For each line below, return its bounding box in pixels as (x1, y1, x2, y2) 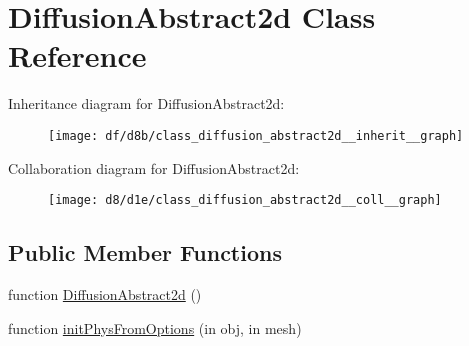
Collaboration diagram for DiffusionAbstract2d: (8, 157, 300, 178)
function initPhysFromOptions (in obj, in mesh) (8, 317, 302, 338)
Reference (8, 35, 147, 76)
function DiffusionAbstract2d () (8, 284, 202, 305)
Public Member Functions (8, 237, 282, 268)
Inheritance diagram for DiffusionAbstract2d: (8, 93, 285, 114)
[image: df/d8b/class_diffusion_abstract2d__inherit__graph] (48, 128, 464, 143)
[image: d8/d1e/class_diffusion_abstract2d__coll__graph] (48, 193, 442, 208)
